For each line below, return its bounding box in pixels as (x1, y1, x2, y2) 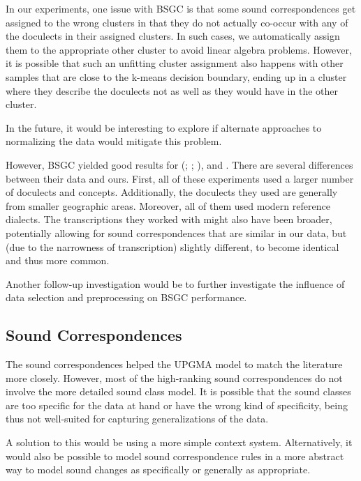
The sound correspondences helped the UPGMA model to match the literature (6, 357, 343, 372)
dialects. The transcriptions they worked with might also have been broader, (6, 212, 332, 227)
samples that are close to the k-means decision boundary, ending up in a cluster (6, 69, 347, 84)
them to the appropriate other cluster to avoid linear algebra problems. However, (6, 42, 352, 56)
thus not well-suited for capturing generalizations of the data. (6, 411, 269, 426)
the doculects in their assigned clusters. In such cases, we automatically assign (6, 29, 340, 43)
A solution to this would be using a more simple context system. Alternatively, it (6, 435, 353, 450)
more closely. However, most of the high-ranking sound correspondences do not (6, 370, 343, 385)
